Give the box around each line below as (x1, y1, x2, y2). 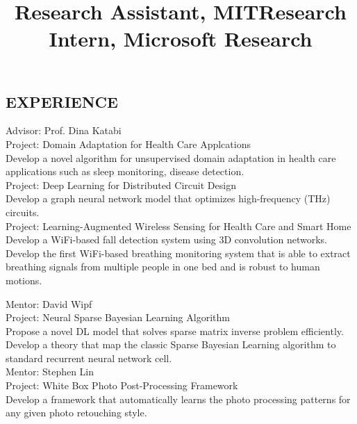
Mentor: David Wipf (6, 296, 92, 311)
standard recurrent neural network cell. (6, 350, 172, 365)
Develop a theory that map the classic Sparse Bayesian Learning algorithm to (6, 337, 336, 352)
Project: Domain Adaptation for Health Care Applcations (6, 136, 251, 151)
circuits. (6, 204, 40, 219)
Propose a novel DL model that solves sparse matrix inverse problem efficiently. (6, 323, 344, 338)
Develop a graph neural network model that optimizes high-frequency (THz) (6, 191, 331, 206)
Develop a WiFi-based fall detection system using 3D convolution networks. (6, 232, 327, 247)
